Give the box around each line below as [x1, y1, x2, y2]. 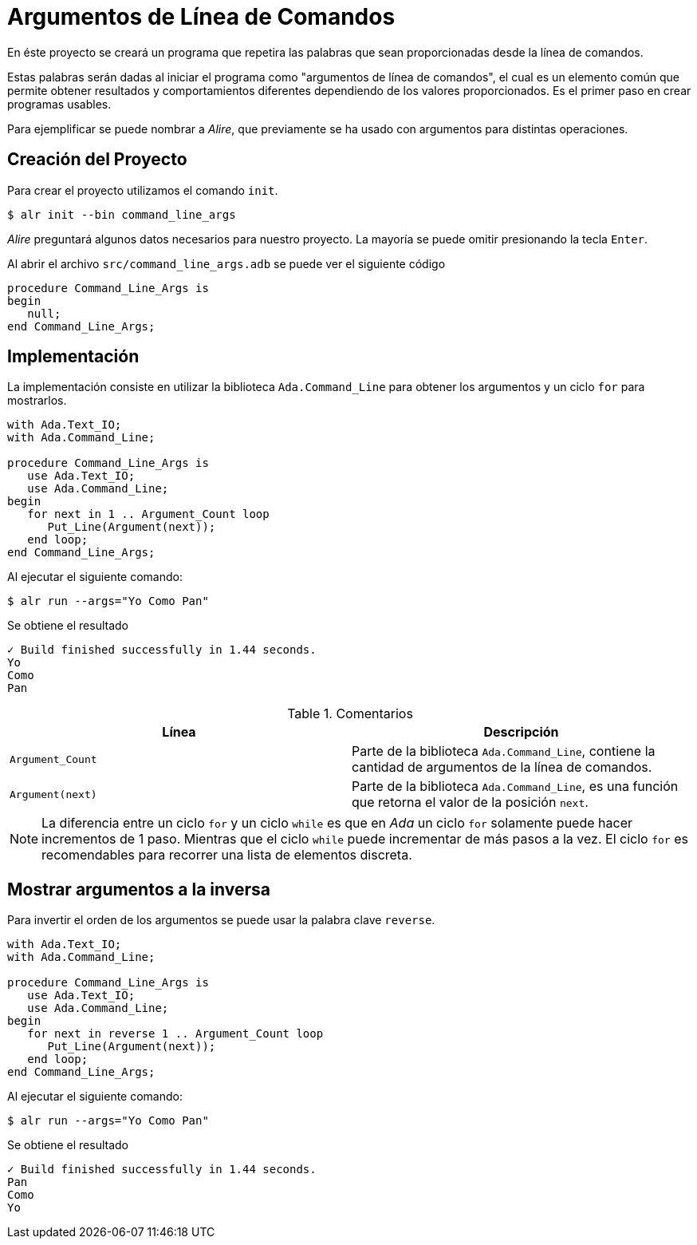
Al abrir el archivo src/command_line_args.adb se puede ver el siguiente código [7, 256, 446, 271]
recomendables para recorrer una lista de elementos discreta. [41, 847, 412, 864]
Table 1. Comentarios [287, 705, 413, 722]
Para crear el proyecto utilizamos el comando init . [7, 183, 278, 197]
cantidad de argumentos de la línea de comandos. [352, 759, 652, 776]
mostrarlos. [7, 393, 67, 408]
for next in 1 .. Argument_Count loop [27, 508, 270, 521]
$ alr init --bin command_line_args [7, 207, 236, 221]
